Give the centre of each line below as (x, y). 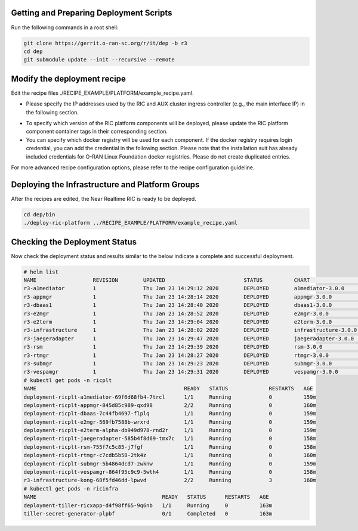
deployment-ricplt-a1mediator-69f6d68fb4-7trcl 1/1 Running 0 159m (170, 397)
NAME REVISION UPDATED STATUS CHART (167, 280)
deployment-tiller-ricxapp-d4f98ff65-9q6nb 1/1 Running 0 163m (148, 505)
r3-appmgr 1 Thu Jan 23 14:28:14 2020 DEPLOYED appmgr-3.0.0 (178, 297)
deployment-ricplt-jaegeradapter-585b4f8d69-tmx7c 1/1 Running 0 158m (170, 439)
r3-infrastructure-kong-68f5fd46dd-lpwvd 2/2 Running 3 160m (170, 480)
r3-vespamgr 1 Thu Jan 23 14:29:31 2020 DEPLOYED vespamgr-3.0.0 (181, 372)
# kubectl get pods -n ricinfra (71, 488)
